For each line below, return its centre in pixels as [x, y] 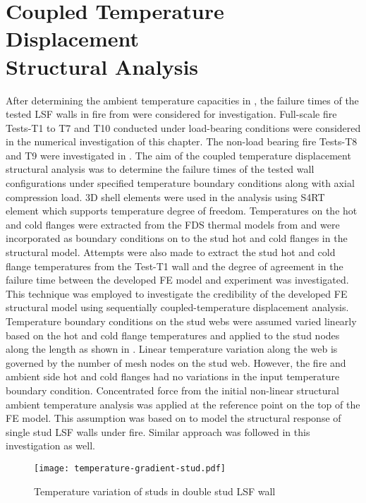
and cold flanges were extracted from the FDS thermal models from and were [173, 224]
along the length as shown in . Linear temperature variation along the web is [172, 349]
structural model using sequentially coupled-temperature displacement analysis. [177, 307]
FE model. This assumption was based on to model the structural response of [173, 418]
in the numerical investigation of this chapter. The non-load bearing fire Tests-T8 [182, 141]
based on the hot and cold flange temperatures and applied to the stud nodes [173, 335]
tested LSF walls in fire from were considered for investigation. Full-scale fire [171, 114]
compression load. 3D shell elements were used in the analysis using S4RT [165, 196]
